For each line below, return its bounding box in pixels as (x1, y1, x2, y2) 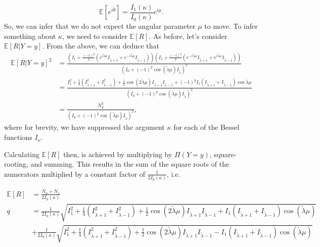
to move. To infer (204, 21, 258, 31)
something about (4, 30, 56, 41)
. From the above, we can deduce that (42, 40, 160, 51)
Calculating (4, 149, 40, 159)
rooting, (4, 159, 28, 169)
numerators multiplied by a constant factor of (4, 168, 146, 179)
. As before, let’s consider (149, 30, 227, 41)
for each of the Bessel (173, 122, 240, 132)
